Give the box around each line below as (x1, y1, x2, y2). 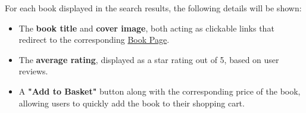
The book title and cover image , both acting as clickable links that (18, 21, 274, 34)
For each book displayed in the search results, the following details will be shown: (5, 2, 302, 14)
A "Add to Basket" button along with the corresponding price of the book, (18, 84, 301, 97)
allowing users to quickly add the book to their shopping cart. (18, 96, 245, 109)
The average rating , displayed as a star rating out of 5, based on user (18, 53, 279, 65)
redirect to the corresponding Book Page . (18, 33, 170, 46)
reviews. (18, 65, 48, 77)
